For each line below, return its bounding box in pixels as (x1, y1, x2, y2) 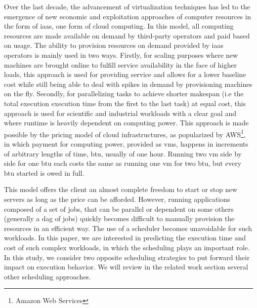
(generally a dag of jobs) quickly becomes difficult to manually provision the (4, 213, 235, 224)
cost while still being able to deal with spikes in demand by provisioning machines (4, 78, 253, 89)
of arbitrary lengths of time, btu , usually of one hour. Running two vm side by (4, 148, 242, 158)
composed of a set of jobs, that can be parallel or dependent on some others (4, 203, 234, 214)
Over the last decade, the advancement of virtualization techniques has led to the (4, 1, 251, 11)
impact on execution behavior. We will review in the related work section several (4, 262, 248, 272)
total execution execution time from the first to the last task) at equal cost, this (4, 98, 246, 108)
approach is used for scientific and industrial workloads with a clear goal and (4, 108, 236, 118)
